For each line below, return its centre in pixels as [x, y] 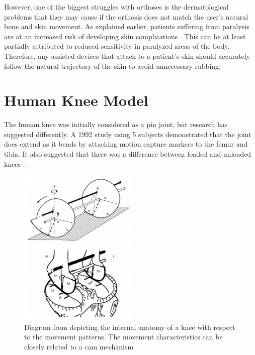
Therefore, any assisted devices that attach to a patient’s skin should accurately [127, 55]
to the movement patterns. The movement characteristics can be [123, 337]
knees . [15, 163]
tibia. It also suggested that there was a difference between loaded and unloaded [128, 154]
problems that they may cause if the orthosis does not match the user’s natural [126, 16]
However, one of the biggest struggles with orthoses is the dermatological [116, 7]
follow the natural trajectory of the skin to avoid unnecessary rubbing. [112, 66]
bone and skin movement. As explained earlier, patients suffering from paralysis [127, 26]
